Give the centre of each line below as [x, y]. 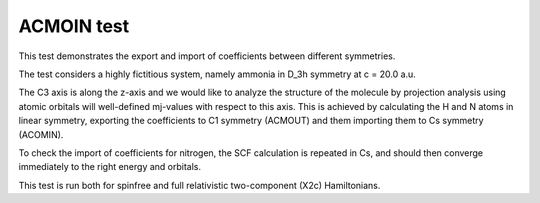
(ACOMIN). [41, 134]
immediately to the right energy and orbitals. [110, 167]
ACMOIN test [74, 26]
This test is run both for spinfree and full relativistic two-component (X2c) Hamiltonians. [199, 185]
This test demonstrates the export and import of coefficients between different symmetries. [207, 56]
